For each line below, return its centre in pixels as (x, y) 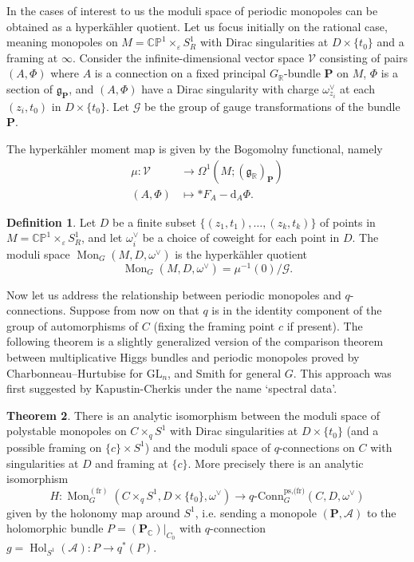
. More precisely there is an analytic (276, 463)
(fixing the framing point (214, 325)
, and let (102, 237)
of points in (348, 222)
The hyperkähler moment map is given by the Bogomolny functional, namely (195, 148)
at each (357, 88)
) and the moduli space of (207, 447)
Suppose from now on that (134, 310)
